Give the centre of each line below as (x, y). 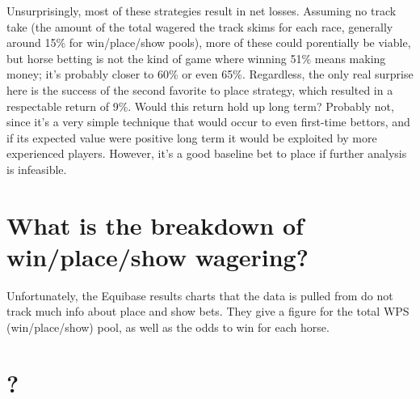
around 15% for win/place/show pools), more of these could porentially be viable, (209, 42)
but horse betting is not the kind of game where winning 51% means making (196, 58)
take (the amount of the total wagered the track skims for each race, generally (200, 26)
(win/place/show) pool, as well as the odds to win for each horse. (168, 327)
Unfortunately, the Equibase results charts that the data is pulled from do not (200, 295)
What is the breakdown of (155, 225)
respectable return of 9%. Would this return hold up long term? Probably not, (200, 106)
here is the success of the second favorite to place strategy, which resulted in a (200, 89)
